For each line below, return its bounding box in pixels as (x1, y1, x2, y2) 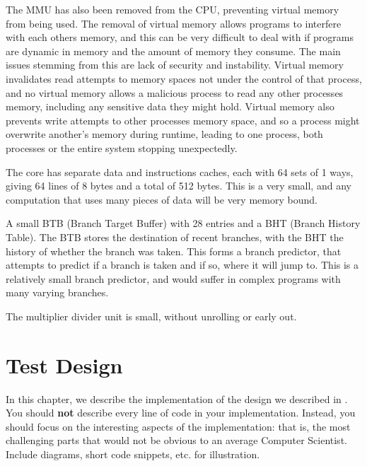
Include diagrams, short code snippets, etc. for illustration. (6, 446, 260, 461)
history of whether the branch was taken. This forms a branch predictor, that (6, 243, 342, 258)
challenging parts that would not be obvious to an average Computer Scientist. (6, 433, 347, 448)
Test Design (6, 350, 123, 379)
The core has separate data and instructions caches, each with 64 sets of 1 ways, (6, 164, 354, 179)
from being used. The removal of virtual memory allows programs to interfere (6, 16, 342, 30)
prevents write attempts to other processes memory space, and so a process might (6, 112, 360, 127)
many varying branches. (6, 285, 109, 300)
